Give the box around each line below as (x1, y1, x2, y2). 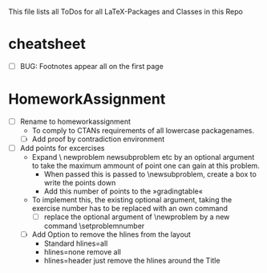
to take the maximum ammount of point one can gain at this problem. (31, 161, 261, 171)
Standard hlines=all (43, 238, 108, 248)
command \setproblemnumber (43, 221, 145, 231)
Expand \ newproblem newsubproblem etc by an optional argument (31, 153, 255, 162)
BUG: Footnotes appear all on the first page (19, 61, 164, 71)
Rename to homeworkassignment (19, 116, 131, 126)
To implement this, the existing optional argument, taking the (31, 195, 233, 205)
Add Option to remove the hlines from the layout (31, 230, 191, 239)
